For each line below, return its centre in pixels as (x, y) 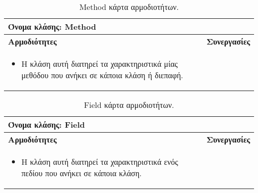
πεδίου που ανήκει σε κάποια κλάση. (82, 173)
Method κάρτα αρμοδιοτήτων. (129, 7)
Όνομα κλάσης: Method (52, 26)
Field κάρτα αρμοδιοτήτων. (129, 105)
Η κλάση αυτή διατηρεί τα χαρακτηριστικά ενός (100, 162)
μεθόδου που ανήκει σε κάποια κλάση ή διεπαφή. (102, 75)
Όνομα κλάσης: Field (46, 124)
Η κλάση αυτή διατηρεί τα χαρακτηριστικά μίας (100, 64)
